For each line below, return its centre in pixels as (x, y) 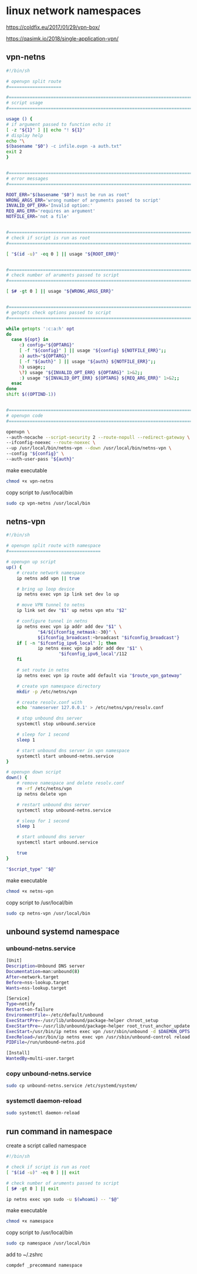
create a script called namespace (46, 1146)
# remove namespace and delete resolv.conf (71, 783)
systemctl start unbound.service (57, 843)
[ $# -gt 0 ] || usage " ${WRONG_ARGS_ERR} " (60, 292)
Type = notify (21, 1004)
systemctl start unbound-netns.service (65, 756)
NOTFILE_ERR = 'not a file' (38, 217)
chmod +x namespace (30, 1221)
